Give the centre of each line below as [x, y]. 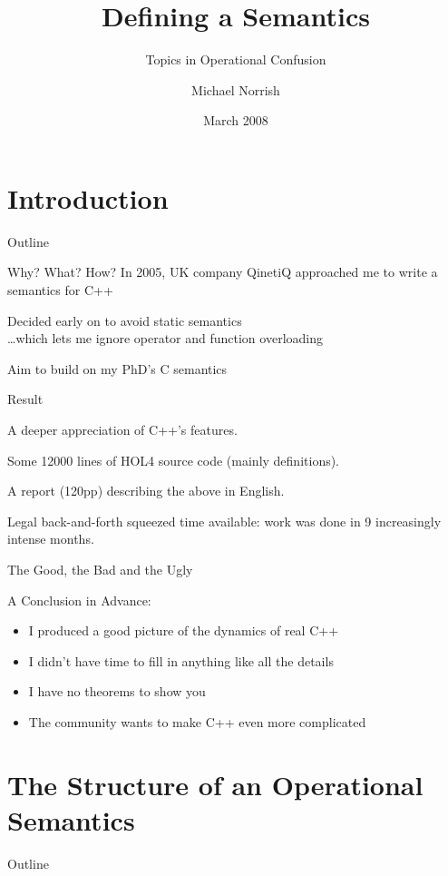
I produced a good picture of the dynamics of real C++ [184, 630]
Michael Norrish [236, 89]
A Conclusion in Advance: [79, 600]
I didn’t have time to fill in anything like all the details [181, 660]
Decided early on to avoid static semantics [125, 320]
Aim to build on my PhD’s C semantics [117, 368]
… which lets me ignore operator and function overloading [165, 338]
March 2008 [236, 120]
